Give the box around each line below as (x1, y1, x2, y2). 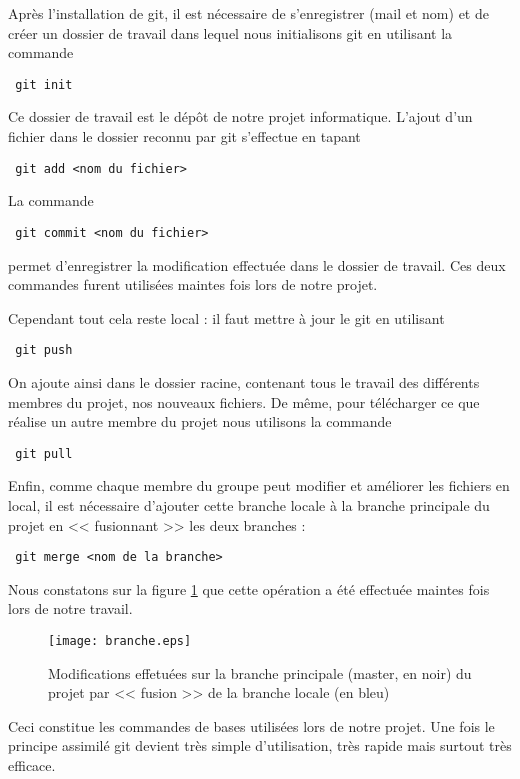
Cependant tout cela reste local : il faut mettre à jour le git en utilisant (8, 307, 445, 328)
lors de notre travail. (8, 598, 133, 619)
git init (15, 77, 73, 92)
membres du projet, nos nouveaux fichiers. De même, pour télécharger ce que (8, 391, 480, 412)
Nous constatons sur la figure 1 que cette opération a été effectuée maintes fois (8, 578, 490, 599)
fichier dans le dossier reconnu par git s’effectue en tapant (8, 126, 361, 147)
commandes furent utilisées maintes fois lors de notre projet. (8, 274, 378, 295)
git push (15, 343, 73, 358)
